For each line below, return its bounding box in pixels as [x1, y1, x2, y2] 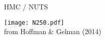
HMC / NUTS [4, 1, 48, 11]
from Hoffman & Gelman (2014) [4, 26, 102, 37]
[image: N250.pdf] [4, 19, 64, 26]
